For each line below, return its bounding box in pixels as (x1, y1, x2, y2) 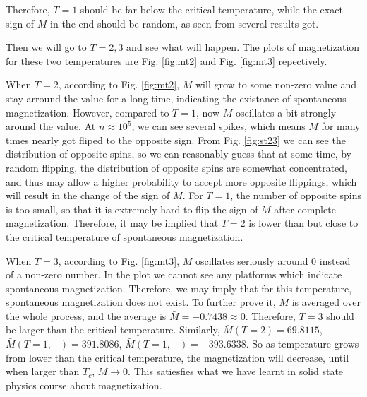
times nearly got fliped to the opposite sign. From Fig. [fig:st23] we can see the (6, 132, 346, 147)
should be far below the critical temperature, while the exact (80, 2, 343, 16)
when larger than (6, 364, 80, 379)
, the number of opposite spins (230, 188, 361, 203)
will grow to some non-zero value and (195, 77, 357, 92)
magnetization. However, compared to (6, 105, 169, 119)
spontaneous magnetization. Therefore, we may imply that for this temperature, (6, 280, 352, 295)
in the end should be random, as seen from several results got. (50, 16, 319, 30)
